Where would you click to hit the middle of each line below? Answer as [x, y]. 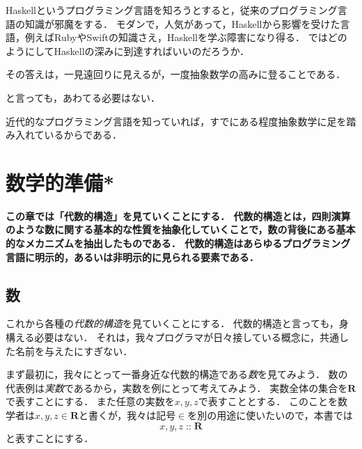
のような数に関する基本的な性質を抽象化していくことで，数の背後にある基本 [181, 229]
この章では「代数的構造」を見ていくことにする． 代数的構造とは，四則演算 [178, 215]
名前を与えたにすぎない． [74, 350]
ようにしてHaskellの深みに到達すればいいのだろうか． [128, 50]
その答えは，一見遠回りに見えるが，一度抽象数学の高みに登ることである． [176, 74]
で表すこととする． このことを [268, 401]
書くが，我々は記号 [132, 415]
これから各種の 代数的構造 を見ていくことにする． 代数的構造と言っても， [172, 323]
